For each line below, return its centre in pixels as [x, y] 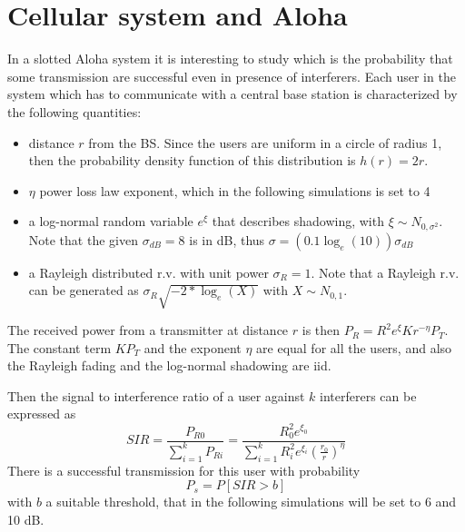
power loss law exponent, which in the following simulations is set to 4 [235, 190]
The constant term [59, 347]
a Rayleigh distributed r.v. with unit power [148, 272]
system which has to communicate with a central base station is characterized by [232, 94]
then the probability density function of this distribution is [192, 160]
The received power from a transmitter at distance [148, 330]
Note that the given [83, 239]
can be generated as [84, 290]
